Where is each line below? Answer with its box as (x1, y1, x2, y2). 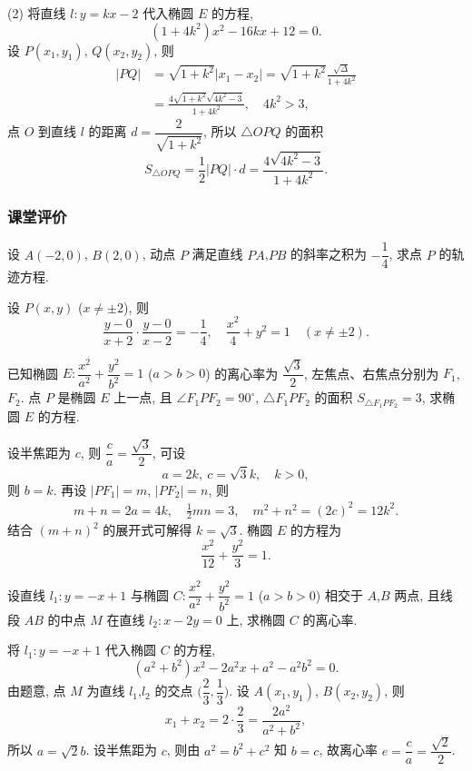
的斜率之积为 (290, 244, 367, 263)
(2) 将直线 (7, 4, 66, 22)
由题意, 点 (7, 681, 66, 700)
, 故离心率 (319, 740, 378, 759)
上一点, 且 (113, 388, 172, 407)
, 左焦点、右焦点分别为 (303, 363, 439, 382)
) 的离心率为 (205, 363, 279, 382)
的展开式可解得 (103, 520, 192, 539)
